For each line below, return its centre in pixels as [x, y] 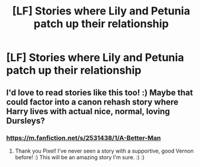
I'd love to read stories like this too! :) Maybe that [100, 92]
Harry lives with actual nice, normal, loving [88, 111]
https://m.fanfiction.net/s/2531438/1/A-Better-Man [84, 138]
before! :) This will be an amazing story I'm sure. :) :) [80, 157]
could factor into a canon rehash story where [92, 102]
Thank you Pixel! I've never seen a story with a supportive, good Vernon [104, 151]
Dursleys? [26, 120]
